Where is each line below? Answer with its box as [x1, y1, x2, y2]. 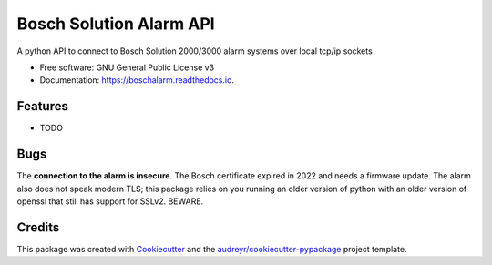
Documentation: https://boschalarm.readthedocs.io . [39, 75, 234, 86]
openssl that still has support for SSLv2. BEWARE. [16, 196, 204, 207]
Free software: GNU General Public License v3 [39, 62, 215, 73]
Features [16, 98, 68, 114]
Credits [16, 219, 60, 235]
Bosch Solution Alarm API [16, 14, 215, 34]
